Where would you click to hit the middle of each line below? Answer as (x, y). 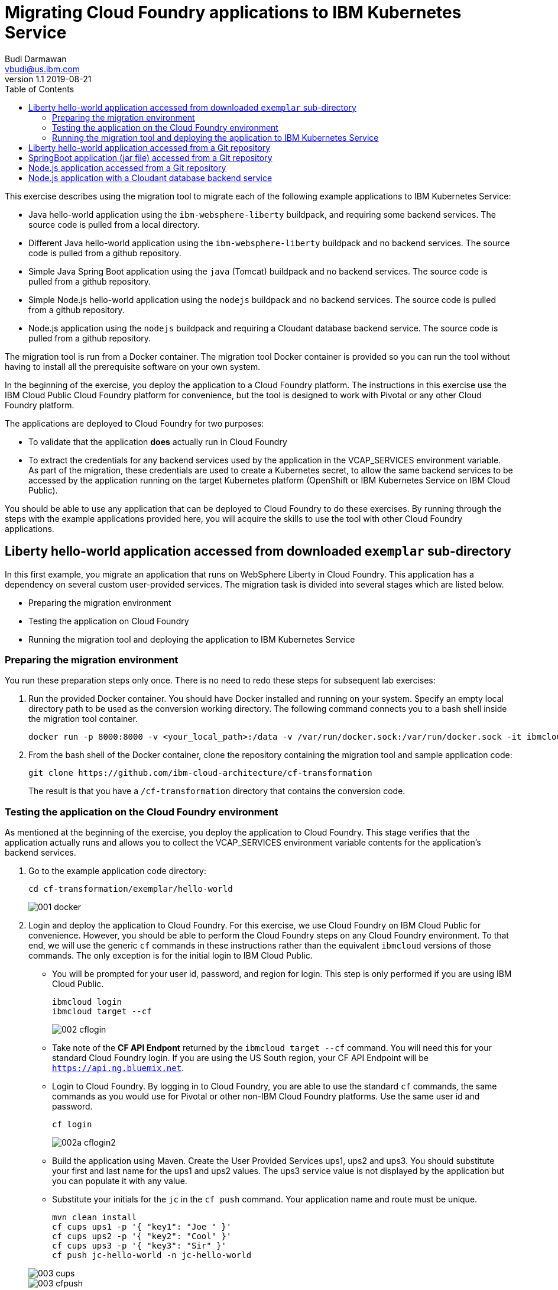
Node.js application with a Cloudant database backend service (150, 178)
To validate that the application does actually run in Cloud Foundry (158, 441)
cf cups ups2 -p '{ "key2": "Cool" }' (142, 1236)
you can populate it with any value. (120, 1181)
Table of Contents (40, 89)
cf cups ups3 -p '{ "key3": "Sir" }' (139, 1246)
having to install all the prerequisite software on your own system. (133, 366)
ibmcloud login (87, 1002)
